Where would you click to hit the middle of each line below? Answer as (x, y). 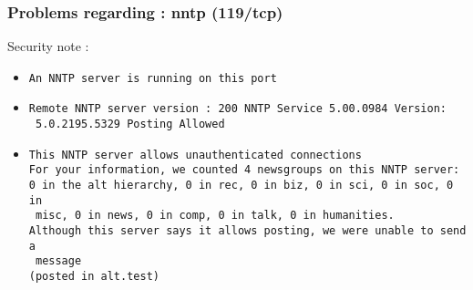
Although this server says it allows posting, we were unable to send (247, 231)
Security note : (48, 46)
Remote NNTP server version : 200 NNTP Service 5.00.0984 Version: (237, 109)
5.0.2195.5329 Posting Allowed (130, 124)
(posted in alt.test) (94, 277)
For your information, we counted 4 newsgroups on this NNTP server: (244, 170)
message (58, 261)
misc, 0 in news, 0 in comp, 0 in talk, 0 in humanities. (215, 216)
